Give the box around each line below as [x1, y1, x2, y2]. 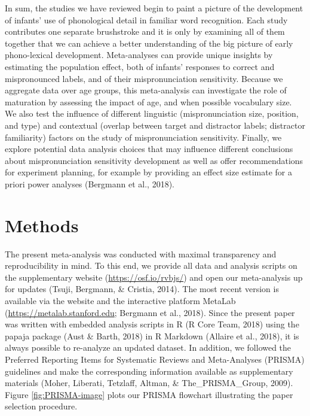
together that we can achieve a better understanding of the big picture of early [5, 37, 293, 49]
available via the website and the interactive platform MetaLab [5, 294, 236, 306]
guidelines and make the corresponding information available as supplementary [5, 365, 293, 377]
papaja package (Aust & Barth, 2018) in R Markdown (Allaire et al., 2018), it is [5, 329, 299, 342]
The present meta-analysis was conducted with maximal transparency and [5, 247, 277, 260]
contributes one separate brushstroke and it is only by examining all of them [5, 25, 285, 38]
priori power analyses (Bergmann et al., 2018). [5, 177, 175, 190]
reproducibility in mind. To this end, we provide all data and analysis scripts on [5, 259, 297, 272]
